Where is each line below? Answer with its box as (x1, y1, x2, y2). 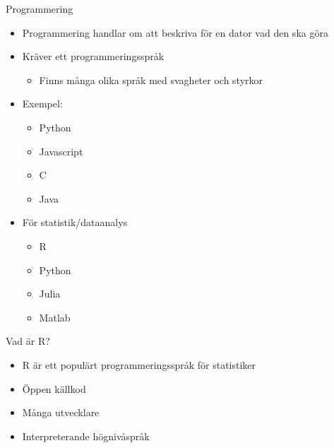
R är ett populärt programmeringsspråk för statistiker (22, 357, 256, 372)
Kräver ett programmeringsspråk (22, 49, 165, 64)
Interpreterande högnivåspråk (22, 428, 150, 443)
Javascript (39, 143, 83, 158)
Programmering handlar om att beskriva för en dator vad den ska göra (22, 25, 328, 40)
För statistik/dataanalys (22, 215, 128, 230)
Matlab (39, 310, 71, 324)
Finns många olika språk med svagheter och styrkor (39, 72, 263, 87)
